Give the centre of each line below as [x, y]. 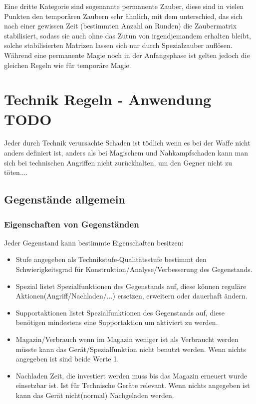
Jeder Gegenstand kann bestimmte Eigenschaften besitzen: [94, 242]
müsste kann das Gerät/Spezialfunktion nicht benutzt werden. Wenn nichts [131, 349]
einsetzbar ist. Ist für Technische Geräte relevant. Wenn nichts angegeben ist [133, 385]
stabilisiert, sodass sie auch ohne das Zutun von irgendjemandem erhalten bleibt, [128, 35]
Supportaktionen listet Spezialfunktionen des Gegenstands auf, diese [120, 312]
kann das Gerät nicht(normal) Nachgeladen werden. [95, 395]
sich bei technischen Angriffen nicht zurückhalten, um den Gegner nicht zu [118, 162]
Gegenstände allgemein [65, 199]
